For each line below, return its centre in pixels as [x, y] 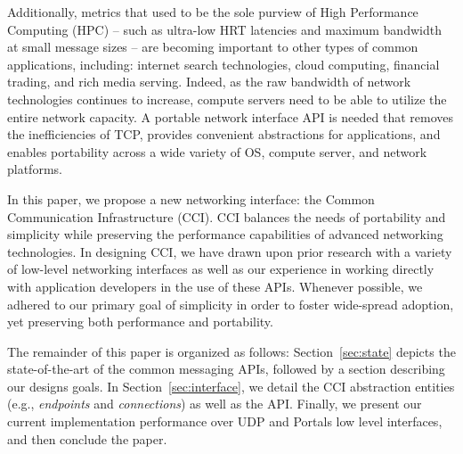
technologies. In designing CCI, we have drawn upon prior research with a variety [230, 251]
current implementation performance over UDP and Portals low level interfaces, [225, 421]
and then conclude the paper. [87, 438]
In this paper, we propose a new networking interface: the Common [191, 198]
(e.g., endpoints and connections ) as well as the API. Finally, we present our [215, 404]
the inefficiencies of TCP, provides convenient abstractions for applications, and [224, 134]
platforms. [35, 169]
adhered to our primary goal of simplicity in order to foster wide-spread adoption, [231, 304]
